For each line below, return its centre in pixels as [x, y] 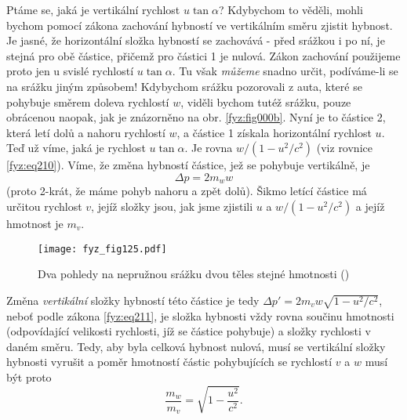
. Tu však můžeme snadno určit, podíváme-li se [285, 71]
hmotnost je [35, 223]
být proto [29, 377]
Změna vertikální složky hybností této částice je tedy [133, 300]
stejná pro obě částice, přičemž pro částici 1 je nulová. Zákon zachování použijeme [203, 55]
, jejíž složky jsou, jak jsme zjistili [172, 206]
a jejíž [370, 206]
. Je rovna [209, 148]
